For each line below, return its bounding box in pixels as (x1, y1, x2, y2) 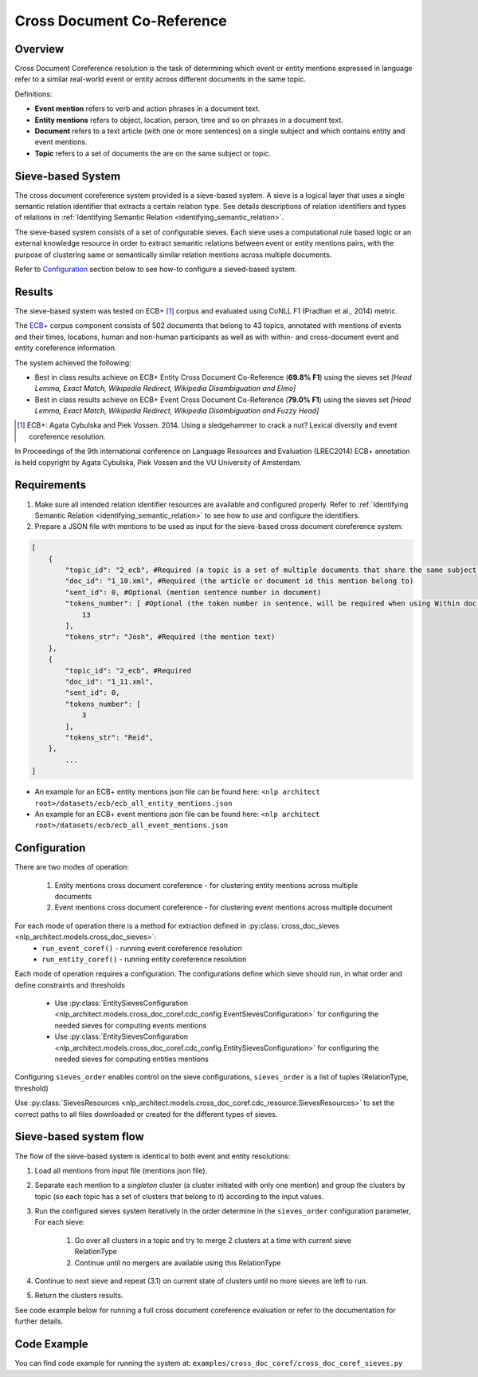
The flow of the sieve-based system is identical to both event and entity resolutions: (14, 1151, 291, 1161)
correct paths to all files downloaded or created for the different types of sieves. (14, 1109, 278, 1119)
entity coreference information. (14, 343, 117, 353)
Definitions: (14, 89, 53, 99)
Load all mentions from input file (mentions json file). (34, 1166, 208, 1175)
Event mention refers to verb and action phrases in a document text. (34, 104, 261, 113)
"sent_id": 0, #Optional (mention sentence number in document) (65, 587, 322, 597)
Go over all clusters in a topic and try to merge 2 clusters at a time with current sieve (74, 1235, 352, 1245)
